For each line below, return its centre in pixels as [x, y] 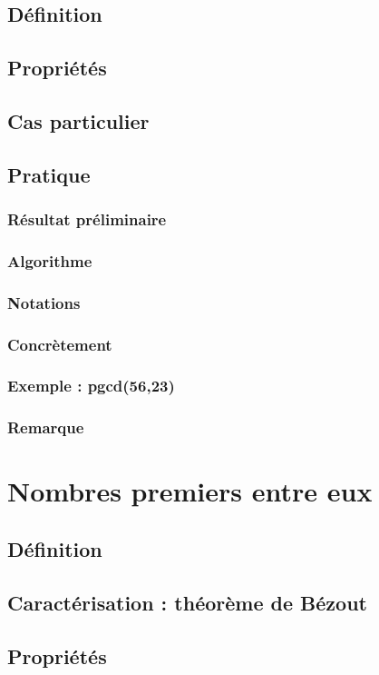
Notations [44, 302]
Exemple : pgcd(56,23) [91, 386]
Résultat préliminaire [87, 219]
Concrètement [60, 344]
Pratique [49, 174]
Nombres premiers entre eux [190, 491]
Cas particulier [78, 120]
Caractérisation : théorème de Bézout [187, 602]
